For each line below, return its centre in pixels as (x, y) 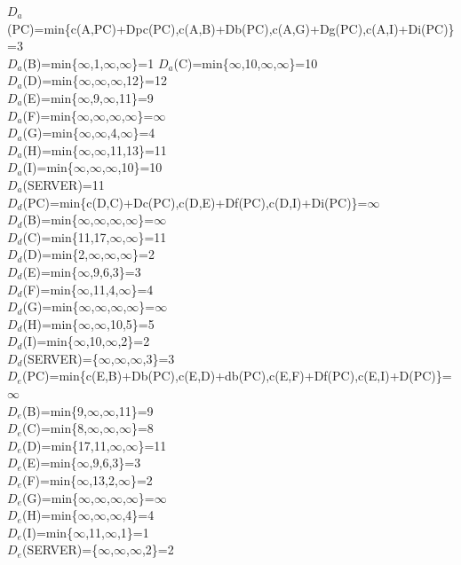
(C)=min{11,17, (66, 236)
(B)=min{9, (54, 410)
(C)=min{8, (55, 428)
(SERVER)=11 (64, 184)
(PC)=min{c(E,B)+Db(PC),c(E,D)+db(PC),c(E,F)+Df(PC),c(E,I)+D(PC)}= (237, 376)
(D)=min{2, (56, 254)
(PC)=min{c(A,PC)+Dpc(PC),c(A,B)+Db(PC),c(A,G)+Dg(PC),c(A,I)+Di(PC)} (231, 28)
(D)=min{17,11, (66, 445)
